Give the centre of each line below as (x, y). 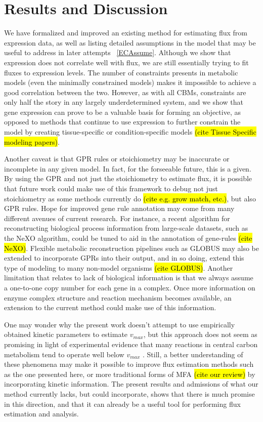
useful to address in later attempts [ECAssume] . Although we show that (118, 52)
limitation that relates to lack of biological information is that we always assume (129, 278)
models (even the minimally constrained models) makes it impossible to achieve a (130, 82)
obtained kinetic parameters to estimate (66, 334)
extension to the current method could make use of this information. (110, 307)
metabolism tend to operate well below (64, 354)
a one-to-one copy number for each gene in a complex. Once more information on (130, 287)
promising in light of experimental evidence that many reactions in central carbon (131, 344)
